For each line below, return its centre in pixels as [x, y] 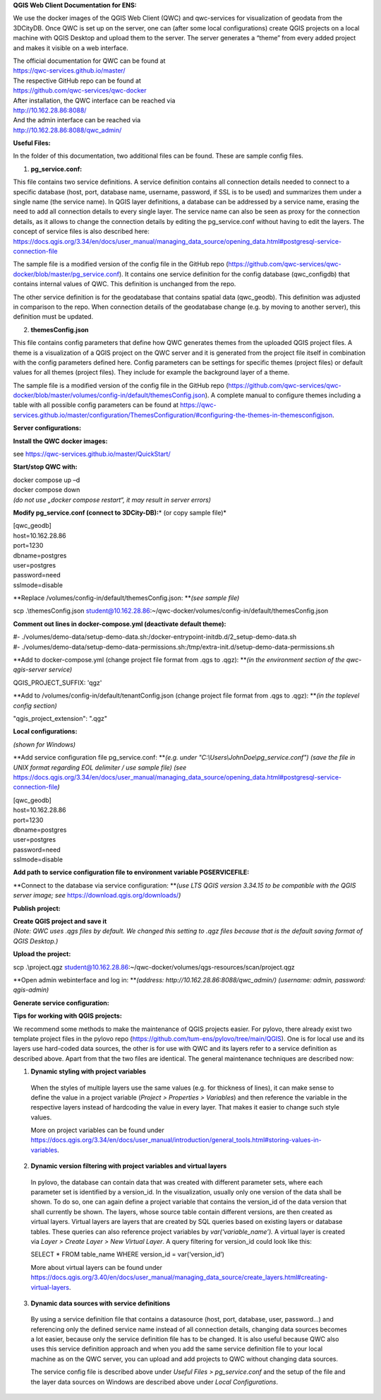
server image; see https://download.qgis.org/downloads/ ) [97, 895]
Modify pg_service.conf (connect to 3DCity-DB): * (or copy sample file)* [120, 512]
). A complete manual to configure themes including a [283, 395]
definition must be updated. [53, 317]
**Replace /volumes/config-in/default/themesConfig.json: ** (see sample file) [126, 598]
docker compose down [47, 490]
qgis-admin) [31, 990]
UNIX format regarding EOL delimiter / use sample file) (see [100, 767]
